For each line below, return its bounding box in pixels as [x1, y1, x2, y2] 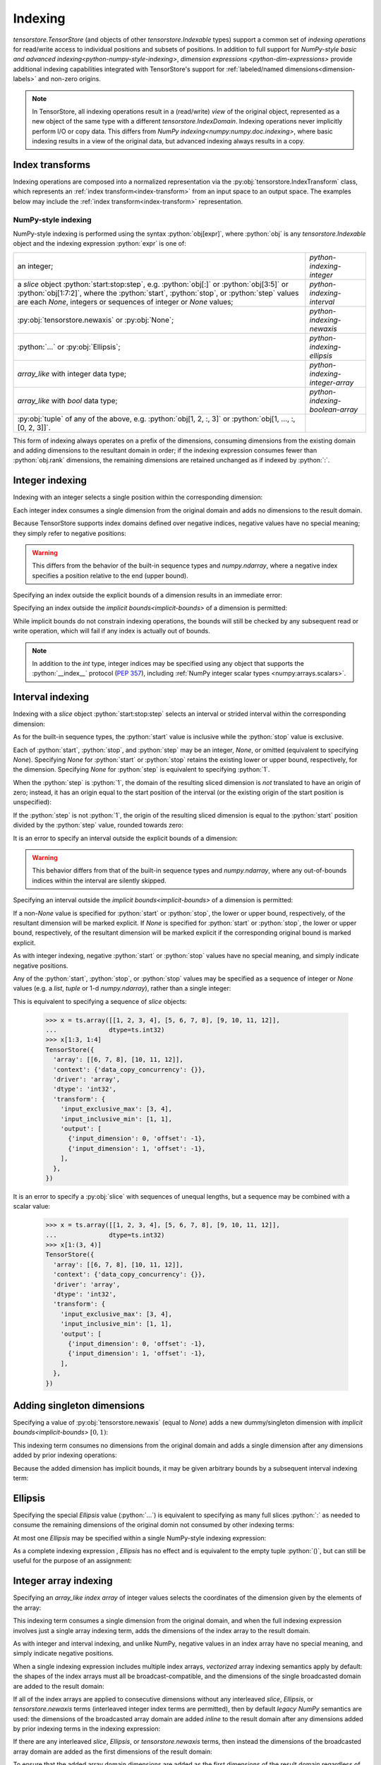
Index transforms [13, 159, 91, 171]
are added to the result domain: [13, 1682, 105, 1690]
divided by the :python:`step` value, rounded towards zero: [13, 821, 183, 830]
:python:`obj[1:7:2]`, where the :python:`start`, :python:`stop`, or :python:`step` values [17, 288, 299, 298]
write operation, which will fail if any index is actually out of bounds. [13, 627, 211, 635]
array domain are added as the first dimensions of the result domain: [13, 1747, 213, 1756]
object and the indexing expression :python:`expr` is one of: [13, 239, 186, 248]
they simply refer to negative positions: [13, 529, 126, 537]
